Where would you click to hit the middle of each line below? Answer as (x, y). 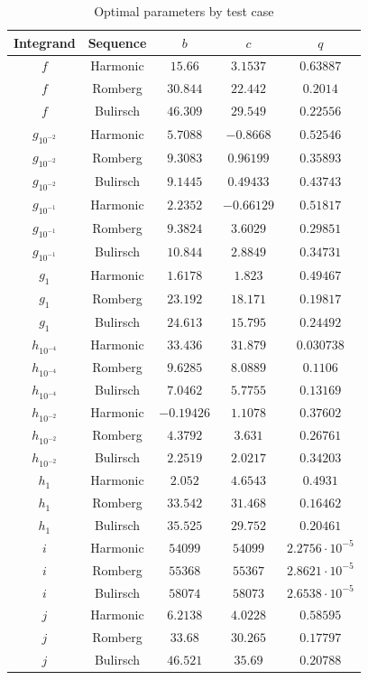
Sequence (117, 42)
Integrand (45, 42)
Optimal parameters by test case (184, 11)
